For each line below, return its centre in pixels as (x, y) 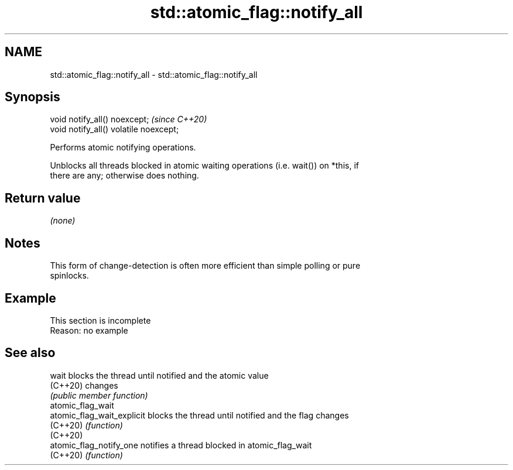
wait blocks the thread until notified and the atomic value (159, 375)
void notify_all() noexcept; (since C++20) (129, 119)
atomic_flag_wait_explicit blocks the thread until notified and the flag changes (199, 415)
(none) (63, 221)
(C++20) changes (84, 385)
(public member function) (99, 395)
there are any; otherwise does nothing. (124, 176)
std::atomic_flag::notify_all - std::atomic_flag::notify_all (154, 74)
